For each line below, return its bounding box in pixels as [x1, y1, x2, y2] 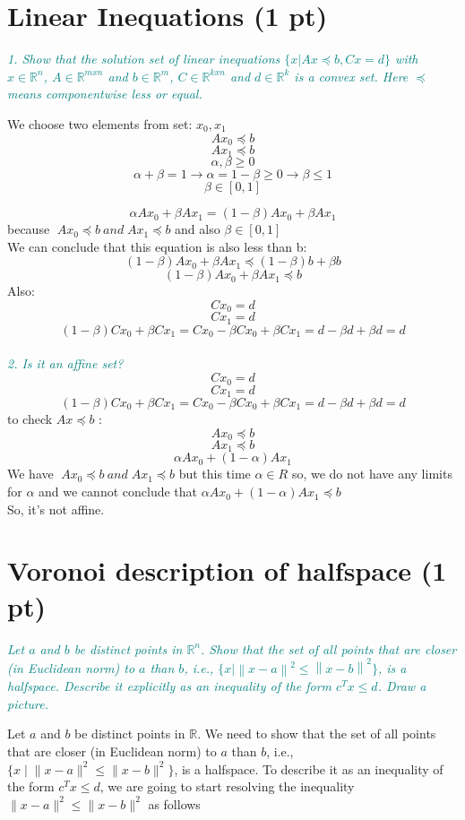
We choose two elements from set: [7, 114, 193, 133]
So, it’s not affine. [7, 499, 105, 518]
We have [7, 464, 54, 483]
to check [7, 409, 53, 427]
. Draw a [377, 677, 426, 695]
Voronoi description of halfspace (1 [7, 552, 447, 589]
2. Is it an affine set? [7, 354, 124, 373]
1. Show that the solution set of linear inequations [7, 49, 280, 68]
